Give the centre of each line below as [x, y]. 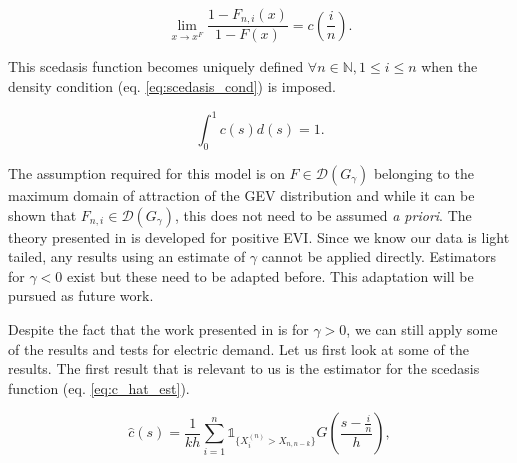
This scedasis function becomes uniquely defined [156, 66]
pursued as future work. [81, 295]
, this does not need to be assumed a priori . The [323, 214]
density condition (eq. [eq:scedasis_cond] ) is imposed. [172, 86]
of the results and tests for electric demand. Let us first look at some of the [238, 348]
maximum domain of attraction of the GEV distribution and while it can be [241, 194]
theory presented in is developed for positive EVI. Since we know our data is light [259, 236]
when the [449, 66]
